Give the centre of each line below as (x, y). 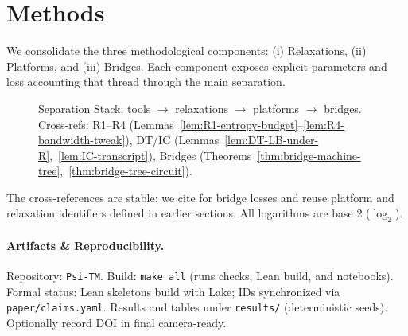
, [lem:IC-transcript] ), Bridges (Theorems (151, 155)
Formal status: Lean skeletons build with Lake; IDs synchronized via (173, 291)
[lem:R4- (324, 124)
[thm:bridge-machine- (309, 155)
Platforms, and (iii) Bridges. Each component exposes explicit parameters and (197, 66)
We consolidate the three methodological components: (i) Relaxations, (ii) (187, 51)
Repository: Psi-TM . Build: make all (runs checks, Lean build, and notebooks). (200, 276)
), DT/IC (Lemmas (172, 140)
